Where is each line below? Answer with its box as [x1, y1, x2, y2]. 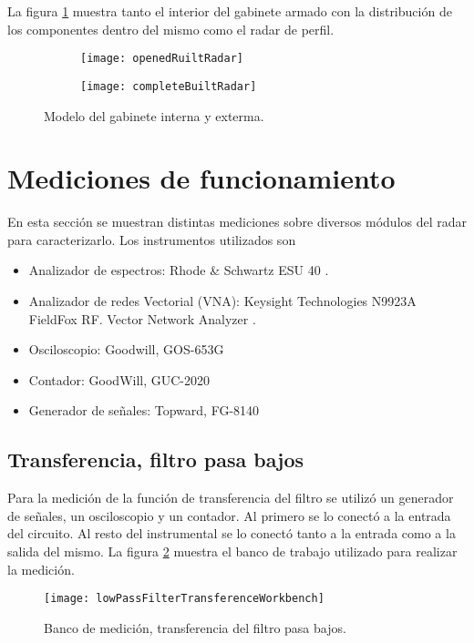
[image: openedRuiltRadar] [80, 52, 243, 66]
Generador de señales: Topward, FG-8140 [28, 401, 260, 420]
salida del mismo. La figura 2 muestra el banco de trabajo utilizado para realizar [7, 541, 458, 560]
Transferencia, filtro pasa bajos [7, 445, 304, 474]
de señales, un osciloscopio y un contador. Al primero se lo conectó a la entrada [7, 505, 451, 525]
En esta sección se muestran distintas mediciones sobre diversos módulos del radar [7, 212, 468, 231]
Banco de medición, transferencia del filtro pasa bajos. [44, 617, 346, 637]
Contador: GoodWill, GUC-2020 [28, 370, 211, 389]
